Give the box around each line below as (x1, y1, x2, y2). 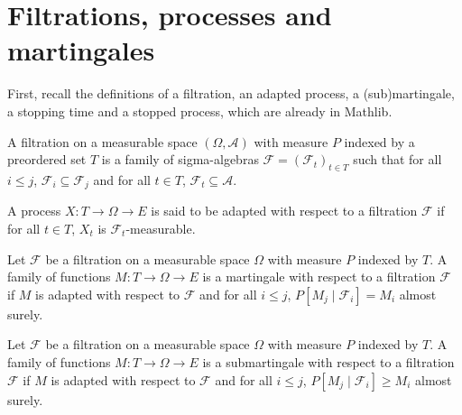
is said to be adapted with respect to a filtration (151, 201, 418, 220)
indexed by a (344, 132, 415, 151)
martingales (7, 32, 155, 69)
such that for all (353, 150, 442, 169)
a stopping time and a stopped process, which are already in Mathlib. (7, 101, 393, 120)
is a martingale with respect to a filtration (202, 267, 436, 286)
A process (7, 201, 61, 220)
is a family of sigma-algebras (101, 150, 259, 169)
